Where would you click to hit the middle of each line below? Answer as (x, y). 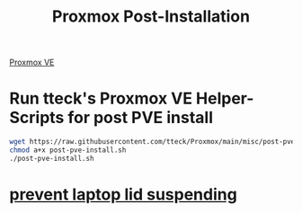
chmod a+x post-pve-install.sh (68, 150)
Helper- (225, 98)
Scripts (37, 118)
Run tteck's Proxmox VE (101, 98)
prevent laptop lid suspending (124, 194)
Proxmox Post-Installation (151, 17)
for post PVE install (140, 118)
